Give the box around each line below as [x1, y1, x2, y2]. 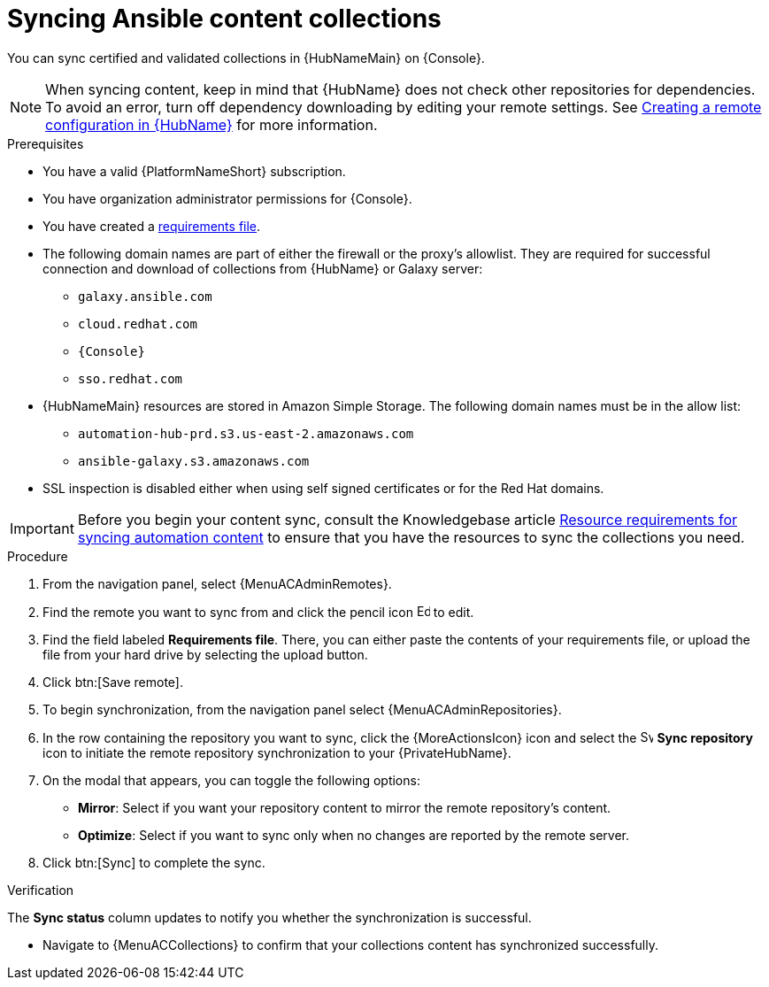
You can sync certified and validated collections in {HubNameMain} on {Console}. [7, 50, 485, 66]
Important [10, 519, 74, 537]
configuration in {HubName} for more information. [45, 115, 378, 134]
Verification [7, 882, 74, 898]
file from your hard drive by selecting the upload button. [42, 646, 368, 662]
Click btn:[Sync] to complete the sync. [42, 854, 265, 870]
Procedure [7, 548, 68, 564]
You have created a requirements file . [42, 218, 261, 234]
